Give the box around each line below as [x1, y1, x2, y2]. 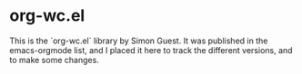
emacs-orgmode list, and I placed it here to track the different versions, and [9, 44, 293, 55]
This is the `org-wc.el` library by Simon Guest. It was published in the [9, 35, 268, 46]
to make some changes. [9, 54, 100, 65]
